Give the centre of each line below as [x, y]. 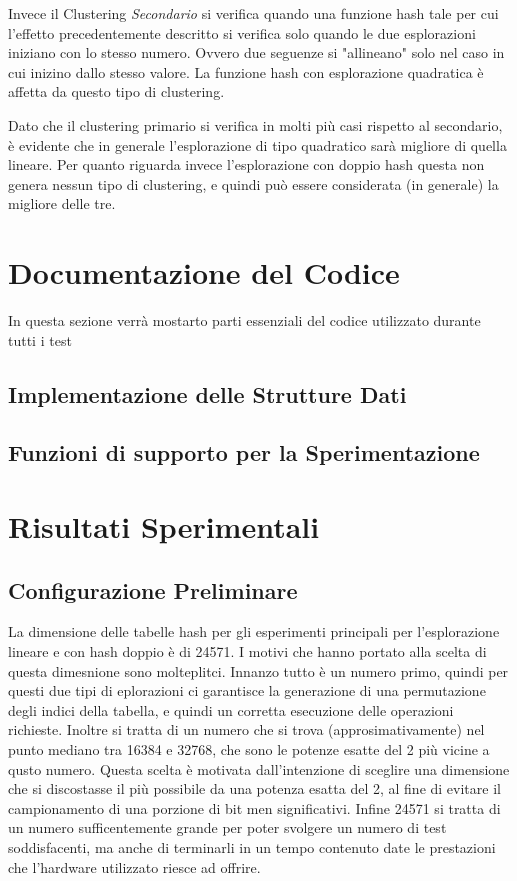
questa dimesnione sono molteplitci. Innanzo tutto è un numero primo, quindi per [258, 670]
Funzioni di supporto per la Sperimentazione [244, 452]
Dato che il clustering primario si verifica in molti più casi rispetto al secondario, [255, 124]
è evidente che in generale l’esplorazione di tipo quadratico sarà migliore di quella [257, 144]
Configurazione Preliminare [153, 589]
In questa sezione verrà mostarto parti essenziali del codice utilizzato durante [244, 320]
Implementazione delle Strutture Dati [207, 393]
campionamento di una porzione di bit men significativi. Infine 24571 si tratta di [254, 807]
